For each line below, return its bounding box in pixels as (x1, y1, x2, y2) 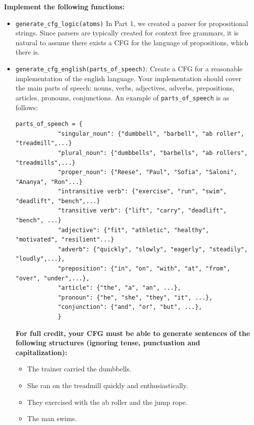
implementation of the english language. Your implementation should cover (15, 73, 241, 83)
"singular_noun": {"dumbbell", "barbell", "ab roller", (57, 130, 245, 137)
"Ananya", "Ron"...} (15, 178, 83, 185)
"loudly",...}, (15, 255, 65, 263)
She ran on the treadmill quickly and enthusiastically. (27, 380, 188, 390)
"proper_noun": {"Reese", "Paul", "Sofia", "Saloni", (57, 169, 237, 176)
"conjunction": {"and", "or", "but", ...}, (57, 304, 202, 311)
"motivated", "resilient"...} (15, 236, 114, 243)
